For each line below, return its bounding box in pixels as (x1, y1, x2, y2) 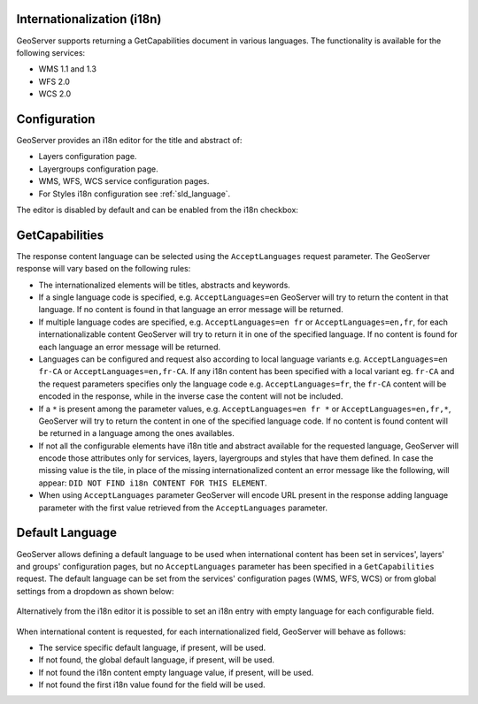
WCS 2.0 (38, 88, 71, 99)
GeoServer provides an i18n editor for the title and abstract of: (16, 134, 243, 145)
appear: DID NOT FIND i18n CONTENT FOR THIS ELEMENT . (38, 478, 267, 488)
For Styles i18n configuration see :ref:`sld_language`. (38, 188, 231, 199)
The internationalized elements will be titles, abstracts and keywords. (38, 279, 291, 290)
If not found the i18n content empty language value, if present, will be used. (38, 667, 314, 677)
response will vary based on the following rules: (16, 264, 191, 274)
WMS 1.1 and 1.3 (38, 64, 97, 74)
